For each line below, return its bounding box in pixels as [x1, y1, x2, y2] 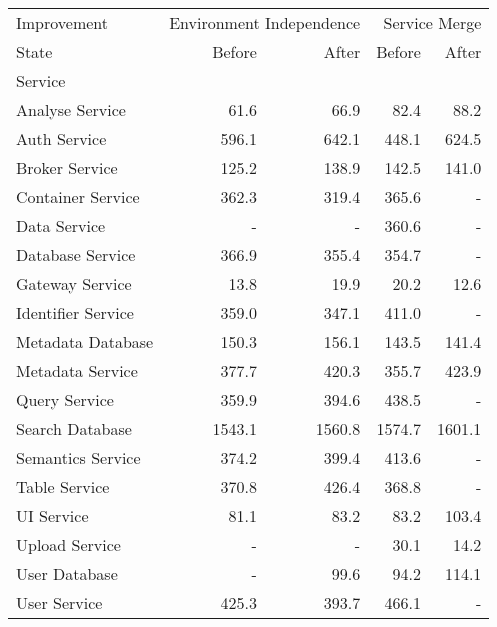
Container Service [16, 185, 140, 208]
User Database [16, 562, 118, 585]
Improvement [16, 11, 109, 34]
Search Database [16, 417, 132, 440]
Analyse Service [16, 98, 126, 121]
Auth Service [16, 127, 107, 150]
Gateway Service [16, 272, 132, 295]
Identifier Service [16, 301, 134, 324]
